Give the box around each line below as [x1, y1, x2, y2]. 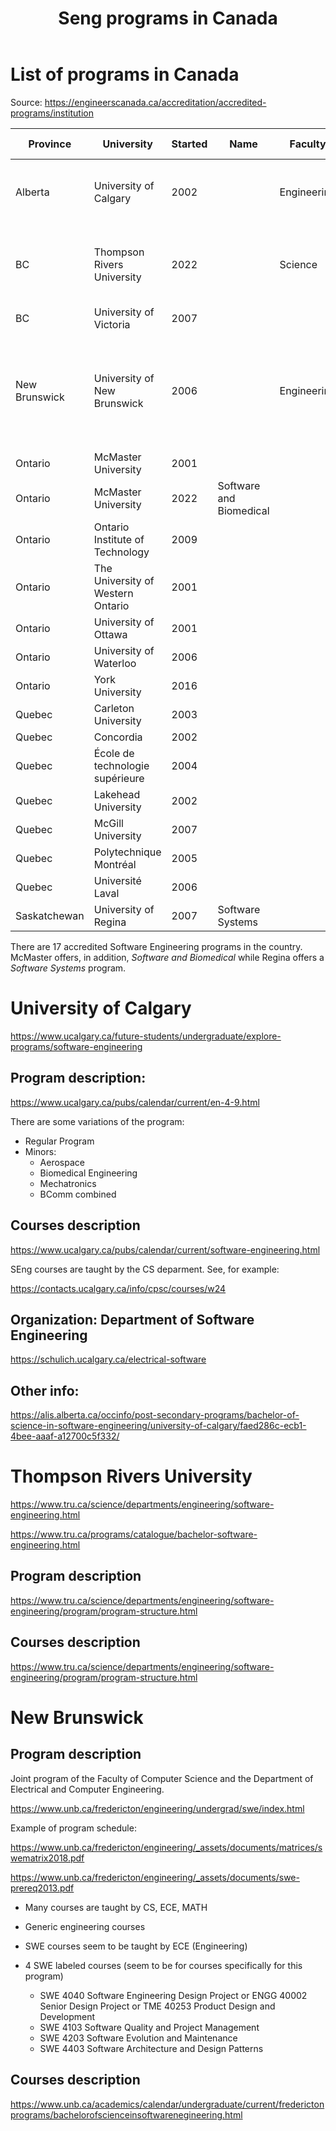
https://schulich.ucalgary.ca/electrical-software [10, 1353, 207, 1366]
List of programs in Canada [10, 63, 240, 86]
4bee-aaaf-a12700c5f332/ [10, 1430, 120, 1442]
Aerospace [39, 1156, 85, 1168]
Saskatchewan [15, 908, 85, 922]
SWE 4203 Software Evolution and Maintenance [39, 2032, 238, 2044]
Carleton [93, 701, 135, 715]
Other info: [10, 1382, 80, 1399]
